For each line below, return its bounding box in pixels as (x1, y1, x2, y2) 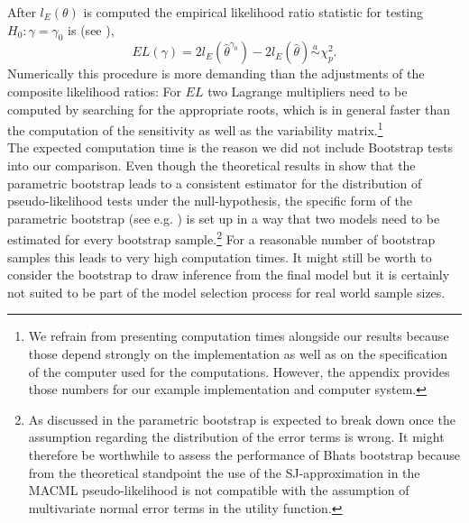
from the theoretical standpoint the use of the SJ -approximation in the (28, 463, 420, 482)
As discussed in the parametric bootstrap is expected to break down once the (28, 409, 455, 428)
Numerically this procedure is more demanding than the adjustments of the (7, 64, 425, 83)
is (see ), (68, 20, 115, 39)
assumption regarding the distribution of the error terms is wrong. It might (28, 427, 445, 446)
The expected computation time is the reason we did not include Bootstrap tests (7, 138, 454, 157)
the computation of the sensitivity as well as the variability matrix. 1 (7, 118, 383, 139)
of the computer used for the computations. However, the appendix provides (28, 362, 450, 381)
